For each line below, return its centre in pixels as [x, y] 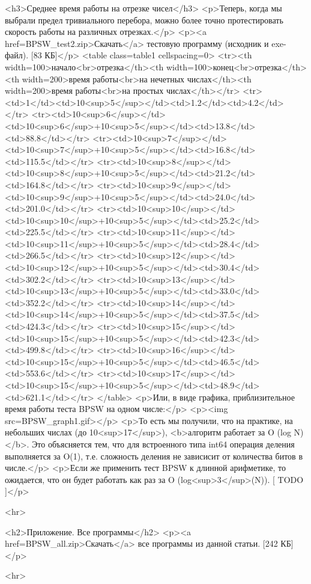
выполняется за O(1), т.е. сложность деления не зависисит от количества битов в [154, 456]
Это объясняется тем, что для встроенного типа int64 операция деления [163, 444]
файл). [17, 55]
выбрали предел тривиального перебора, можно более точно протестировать [144, 20]
